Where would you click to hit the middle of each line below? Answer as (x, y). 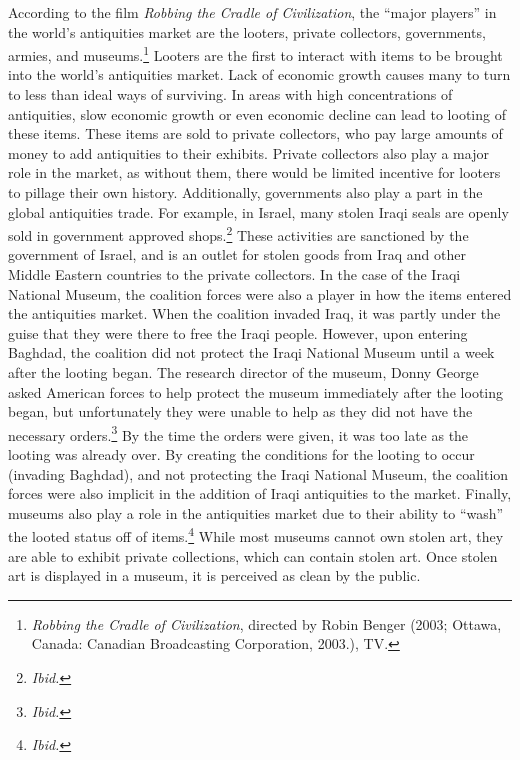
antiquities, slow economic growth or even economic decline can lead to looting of (257, 113)
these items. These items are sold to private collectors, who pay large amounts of (255, 133)
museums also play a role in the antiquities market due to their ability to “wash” (256, 512)
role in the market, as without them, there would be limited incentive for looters (254, 172)
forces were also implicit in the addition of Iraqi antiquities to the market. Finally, (260, 493)
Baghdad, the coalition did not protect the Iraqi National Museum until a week (251, 352)
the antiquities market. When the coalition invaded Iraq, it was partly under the (254, 313)
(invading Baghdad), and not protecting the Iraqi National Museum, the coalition (258, 473)
